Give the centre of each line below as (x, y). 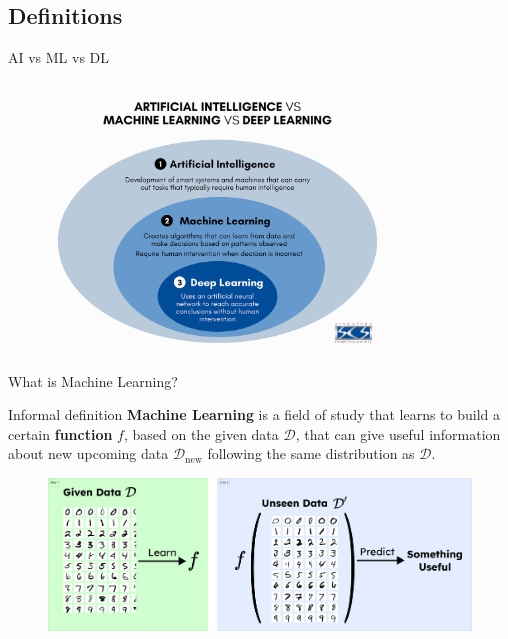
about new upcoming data (88, 453)
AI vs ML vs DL (59, 57)
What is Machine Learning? (93, 380)
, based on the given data (201, 433)
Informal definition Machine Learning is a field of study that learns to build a (254, 414)
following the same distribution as (311, 453)
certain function (60, 433)
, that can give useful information (398, 433)
